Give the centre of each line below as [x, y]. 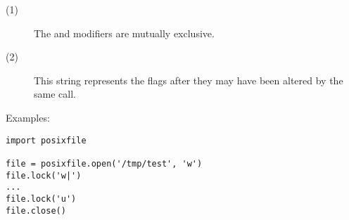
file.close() [36, 211]
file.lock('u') [41, 199]
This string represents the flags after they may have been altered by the [189, 80]
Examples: [28, 117]
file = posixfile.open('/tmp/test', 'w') [104, 163]
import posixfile [46, 140]
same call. [55, 94]
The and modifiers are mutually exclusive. [124, 33]
